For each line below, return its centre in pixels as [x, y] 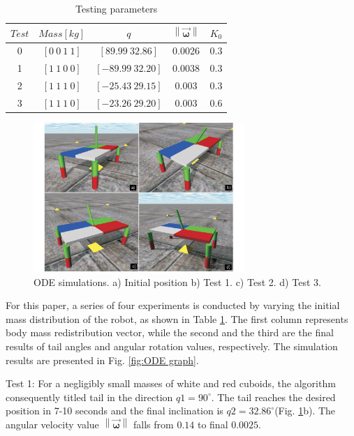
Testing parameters [117, 8]
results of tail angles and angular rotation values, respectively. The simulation [172, 346]
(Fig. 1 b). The [305, 411]
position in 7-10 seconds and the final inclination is [115, 411]
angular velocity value [52, 424]
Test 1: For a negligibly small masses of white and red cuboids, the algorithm [171, 383]
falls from [154, 424]
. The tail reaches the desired [273, 397]
